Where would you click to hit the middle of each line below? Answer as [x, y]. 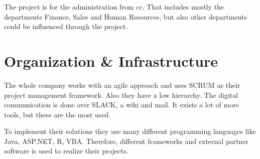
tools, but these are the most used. [57, 114]
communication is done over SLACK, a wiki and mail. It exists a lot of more [121, 105]
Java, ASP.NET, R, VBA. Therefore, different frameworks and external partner [126, 141]
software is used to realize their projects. [66, 151]
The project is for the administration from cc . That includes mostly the [114, 7]
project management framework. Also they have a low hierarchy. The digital [121, 95]
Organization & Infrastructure [111, 60]
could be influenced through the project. [66, 26]
